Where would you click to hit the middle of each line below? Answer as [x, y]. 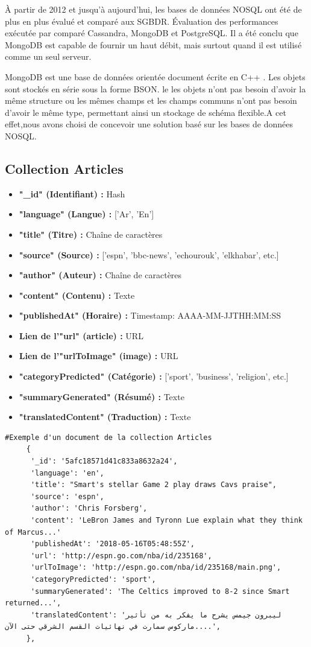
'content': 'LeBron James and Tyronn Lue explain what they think [166, 521]
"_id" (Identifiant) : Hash [72, 193]
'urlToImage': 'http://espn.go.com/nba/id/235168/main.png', [156, 568]
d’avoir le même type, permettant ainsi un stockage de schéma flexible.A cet [146, 112]
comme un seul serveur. [48, 56]
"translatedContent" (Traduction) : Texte [105, 417]
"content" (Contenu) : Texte [77, 295]
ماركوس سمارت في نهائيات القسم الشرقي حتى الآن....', [113, 627]
